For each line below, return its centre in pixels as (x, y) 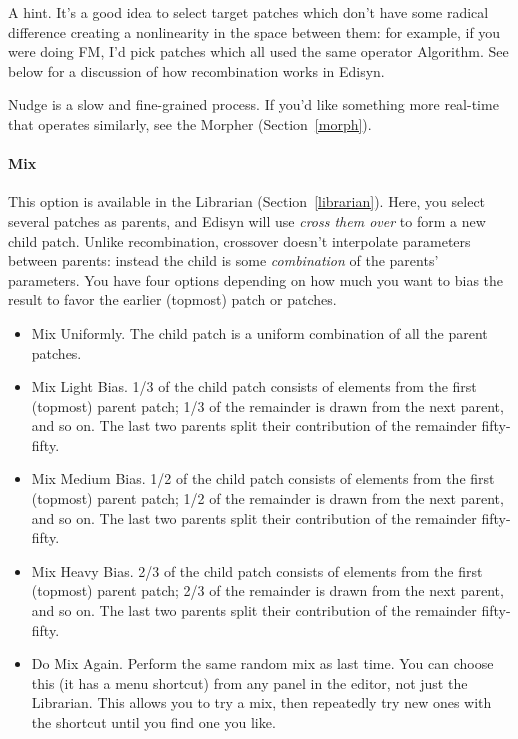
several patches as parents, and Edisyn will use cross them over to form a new (247, 220)
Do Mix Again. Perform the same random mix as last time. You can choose (262, 663)
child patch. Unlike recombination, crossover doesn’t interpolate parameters (239, 240)
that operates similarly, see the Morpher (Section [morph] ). (190, 123)
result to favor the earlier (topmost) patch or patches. (172, 299)
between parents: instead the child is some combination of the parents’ (223, 260)
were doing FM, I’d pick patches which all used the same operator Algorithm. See (258, 51)
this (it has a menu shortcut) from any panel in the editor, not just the (249, 682)
